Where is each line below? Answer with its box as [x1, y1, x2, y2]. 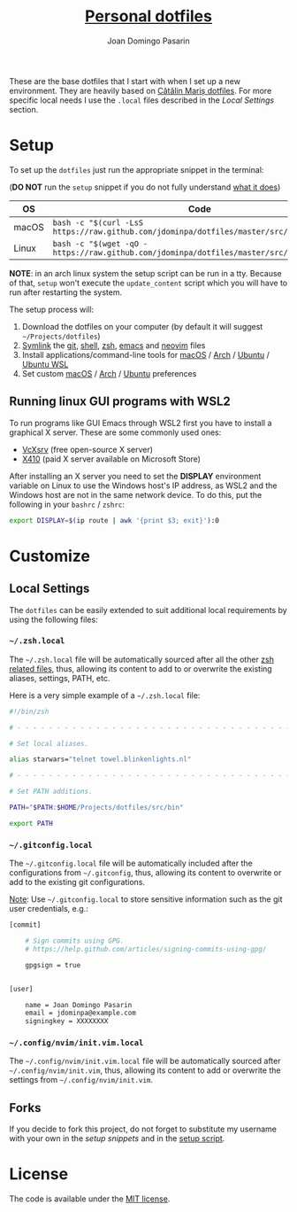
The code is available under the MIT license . [9, 1193, 171, 1204]
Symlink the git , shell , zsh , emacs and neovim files [21, 339, 206, 351]
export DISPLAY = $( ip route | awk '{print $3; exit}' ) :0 [9, 516, 219, 524]
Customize [9, 546, 91, 566]
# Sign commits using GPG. [25, 936, 125, 945]
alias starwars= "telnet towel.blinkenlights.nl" [9, 755, 192, 764]
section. [9, 104, 39, 114]
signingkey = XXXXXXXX [25, 1017, 109, 1026]
